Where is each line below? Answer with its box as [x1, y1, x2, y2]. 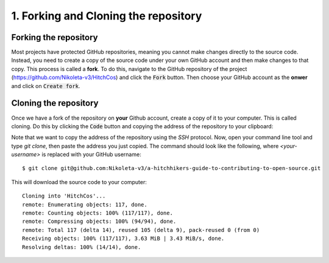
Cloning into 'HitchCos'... [22, 193, 106, 200]
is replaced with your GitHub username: [41, 151, 141, 158]
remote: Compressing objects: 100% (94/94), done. [22, 218, 177, 225]
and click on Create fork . [11, 82, 80, 89]
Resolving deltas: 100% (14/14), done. [22, 244, 141, 250]
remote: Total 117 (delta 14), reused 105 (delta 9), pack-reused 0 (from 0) [22, 227, 260, 233]
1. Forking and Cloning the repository [11, 9, 202, 22]
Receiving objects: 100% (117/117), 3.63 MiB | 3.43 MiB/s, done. [22, 235, 225, 242]
